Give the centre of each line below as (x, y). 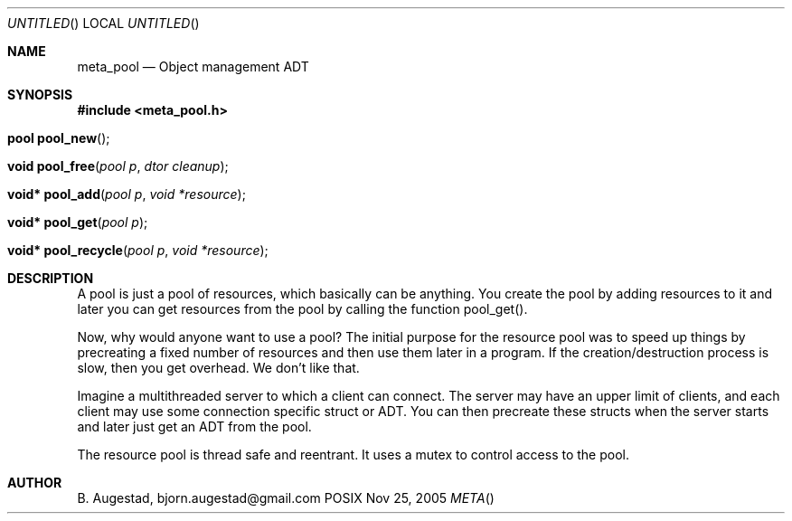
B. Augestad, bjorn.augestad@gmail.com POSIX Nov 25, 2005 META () (286, 498)
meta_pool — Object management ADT (193, 66)
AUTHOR (35, 483)
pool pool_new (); (59, 138)
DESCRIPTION (51, 278)
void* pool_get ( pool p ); (78, 222)
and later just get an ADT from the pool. (194, 426)
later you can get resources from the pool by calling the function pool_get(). (302, 309)
